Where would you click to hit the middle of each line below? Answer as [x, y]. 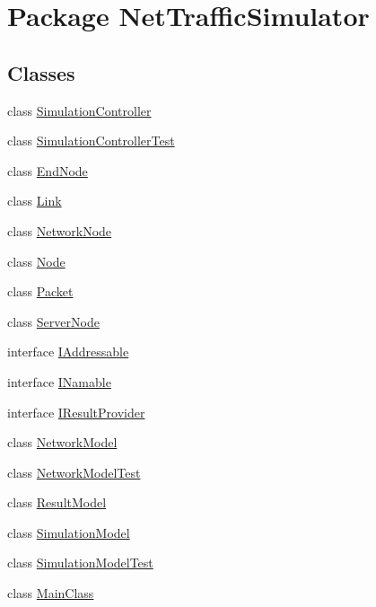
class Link [35, 201]
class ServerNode [53, 321]
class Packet [40, 291]
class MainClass [51, 593]
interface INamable [59, 381]
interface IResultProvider [76, 412]
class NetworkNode [60, 230]
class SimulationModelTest [80, 563]
